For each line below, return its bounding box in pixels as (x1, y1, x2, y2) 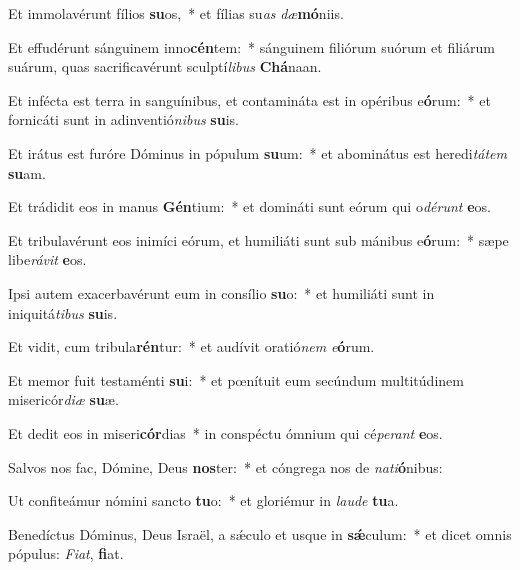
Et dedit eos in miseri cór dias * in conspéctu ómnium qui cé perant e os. (8, 422, 443, 443)
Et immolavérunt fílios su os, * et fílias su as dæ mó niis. (8, 3, 344, 23)
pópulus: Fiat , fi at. (8, 543, 124, 564)
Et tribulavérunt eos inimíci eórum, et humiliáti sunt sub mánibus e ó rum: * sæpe (8, 229, 509, 250)
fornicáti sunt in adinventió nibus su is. (8, 109, 239, 130)
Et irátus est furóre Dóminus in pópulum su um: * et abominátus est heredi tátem (8, 142, 508, 163)
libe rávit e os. (8, 249, 87, 270)
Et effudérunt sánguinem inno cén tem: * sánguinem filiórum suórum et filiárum (8, 36, 495, 57)
